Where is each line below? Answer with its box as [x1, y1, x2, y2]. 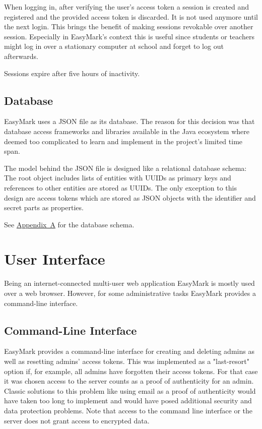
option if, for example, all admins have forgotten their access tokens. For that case [4, 365, 258, 376]
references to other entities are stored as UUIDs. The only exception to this [4, 182, 237, 193]
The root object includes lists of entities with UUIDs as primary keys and [4, 172, 231, 183]
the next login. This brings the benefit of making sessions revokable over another [4, 21, 253, 32]
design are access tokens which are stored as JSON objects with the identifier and [4, 192, 256, 203]
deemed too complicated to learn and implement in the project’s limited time [4, 136, 243, 146]
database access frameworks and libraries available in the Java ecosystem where [4, 126, 249, 136]
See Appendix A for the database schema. [4, 219, 135, 229]
